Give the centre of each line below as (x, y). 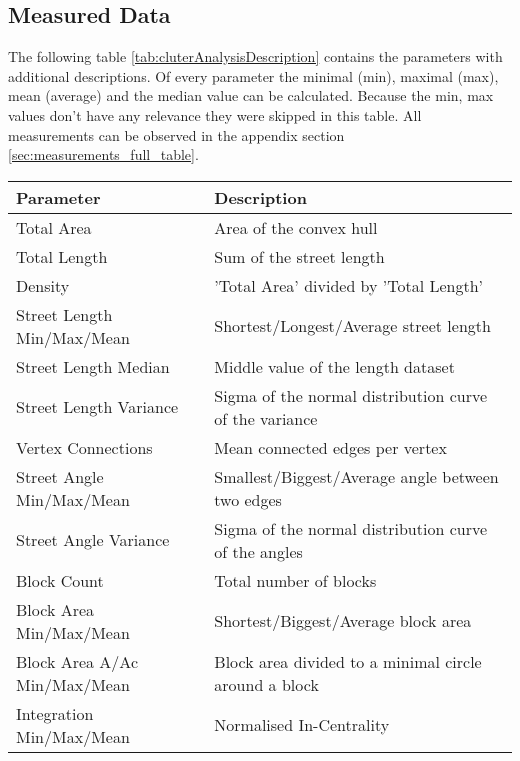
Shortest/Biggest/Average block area (343, 621)
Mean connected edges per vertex (330, 447)
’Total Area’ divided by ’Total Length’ (349, 285)
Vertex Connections (84, 447)
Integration (55, 713)
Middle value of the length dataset (334, 366)
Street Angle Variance (93, 540)
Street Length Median (93, 366)
